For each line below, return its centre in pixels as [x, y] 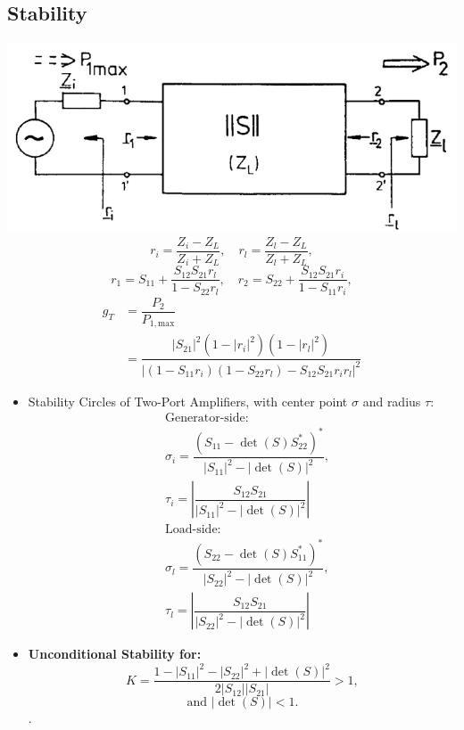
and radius [392, 401]
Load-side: [193, 530]
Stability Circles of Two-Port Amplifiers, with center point [188, 401]
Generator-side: [207, 418]
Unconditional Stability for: [115, 654]
